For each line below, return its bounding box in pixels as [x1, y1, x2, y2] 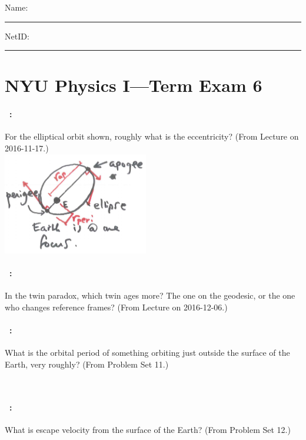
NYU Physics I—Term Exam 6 [5, 73, 262, 97]
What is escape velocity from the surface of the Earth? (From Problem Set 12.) [5, 423, 291, 435]
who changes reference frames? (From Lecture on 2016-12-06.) [5, 301, 228, 313]
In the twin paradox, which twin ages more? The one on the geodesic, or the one [5, 289, 295, 302]
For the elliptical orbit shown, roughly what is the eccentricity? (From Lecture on [5, 130, 299, 143]
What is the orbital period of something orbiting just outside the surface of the [5, 346, 290, 359]
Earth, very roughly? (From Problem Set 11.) [5, 358, 169, 370]
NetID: [5, 29, 29, 42]
